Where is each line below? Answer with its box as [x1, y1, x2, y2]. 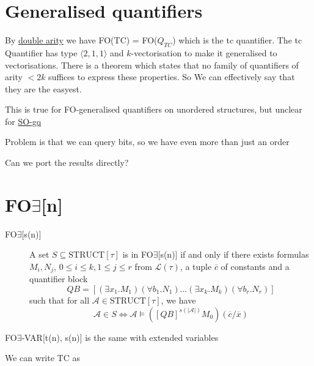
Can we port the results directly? [5, 156, 129, 169]
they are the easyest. [5, 82, 82, 95]
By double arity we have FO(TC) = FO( [5, 34, 158, 47]
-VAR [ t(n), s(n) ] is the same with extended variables [21, 331, 219, 343]
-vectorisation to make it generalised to [131, 46, 277, 59]
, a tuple [180, 260, 212, 272]
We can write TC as [5, 351, 80, 364]
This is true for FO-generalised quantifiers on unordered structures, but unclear [5, 103, 302, 116]
